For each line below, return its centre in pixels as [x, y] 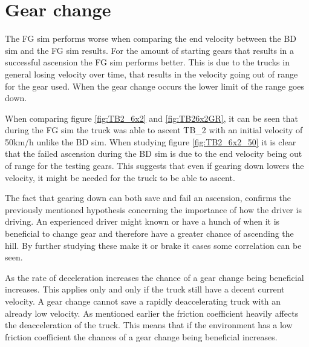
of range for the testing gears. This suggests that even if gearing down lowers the [154, 166]
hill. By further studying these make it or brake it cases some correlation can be [153, 245]
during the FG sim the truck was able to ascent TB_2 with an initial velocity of [154, 130]
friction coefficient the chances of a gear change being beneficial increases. [141, 336]
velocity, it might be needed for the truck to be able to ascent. [120, 177]
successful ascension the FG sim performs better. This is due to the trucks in [147, 62]
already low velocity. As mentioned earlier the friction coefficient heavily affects [152, 313]
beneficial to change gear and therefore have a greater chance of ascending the [149, 233]
